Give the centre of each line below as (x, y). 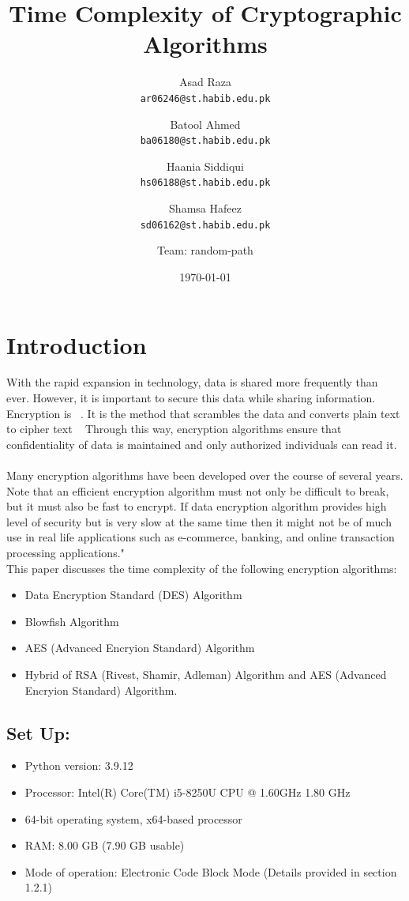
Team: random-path (205, 250)
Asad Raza (205, 82)
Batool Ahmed (205, 124)
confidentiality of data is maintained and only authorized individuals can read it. (202, 444)
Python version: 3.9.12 (79, 765)
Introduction (77, 344)
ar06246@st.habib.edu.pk (205, 98)
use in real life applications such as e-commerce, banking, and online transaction (201, 537)
